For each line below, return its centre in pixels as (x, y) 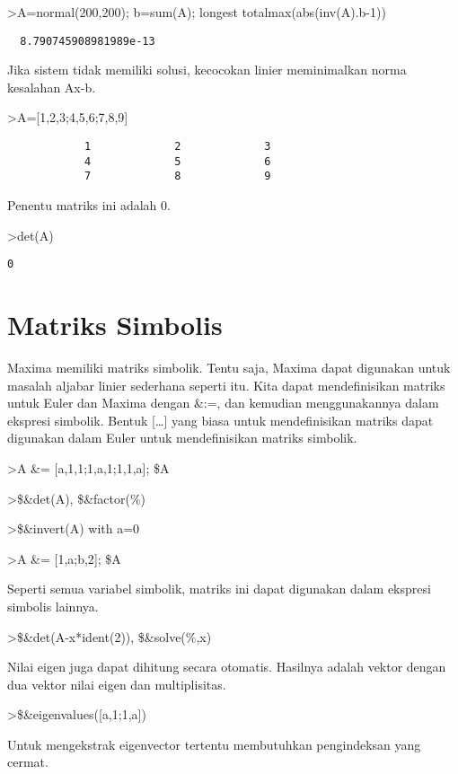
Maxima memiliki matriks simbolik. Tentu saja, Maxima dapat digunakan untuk (229, 367)
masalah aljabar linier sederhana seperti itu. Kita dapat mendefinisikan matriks (226, 385)
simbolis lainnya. (53, 606)
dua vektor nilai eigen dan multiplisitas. (117, 684)
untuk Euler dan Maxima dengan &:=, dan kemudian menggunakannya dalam (223, 403)
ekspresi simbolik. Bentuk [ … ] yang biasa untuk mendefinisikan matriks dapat (220, 420)
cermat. (28, 762)
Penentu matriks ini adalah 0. (89, 205)
